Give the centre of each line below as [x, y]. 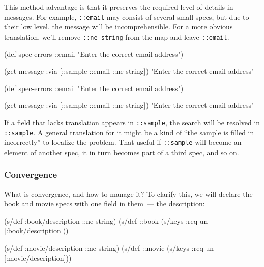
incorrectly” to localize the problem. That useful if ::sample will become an [123, 142]
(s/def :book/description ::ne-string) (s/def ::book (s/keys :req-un [106, 220]
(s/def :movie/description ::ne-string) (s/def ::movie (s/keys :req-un [109, 248]
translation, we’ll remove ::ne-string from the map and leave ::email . [117, 36]
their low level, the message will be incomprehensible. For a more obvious [119, 27]
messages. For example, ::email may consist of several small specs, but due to [127, 17]
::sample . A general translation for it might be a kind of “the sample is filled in [129, 132]
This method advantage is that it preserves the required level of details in [119, 7]
